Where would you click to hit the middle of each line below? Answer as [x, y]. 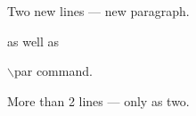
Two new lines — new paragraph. [98, 11]
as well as [33, 41]
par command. [53, 71]
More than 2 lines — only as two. [98, 100]
